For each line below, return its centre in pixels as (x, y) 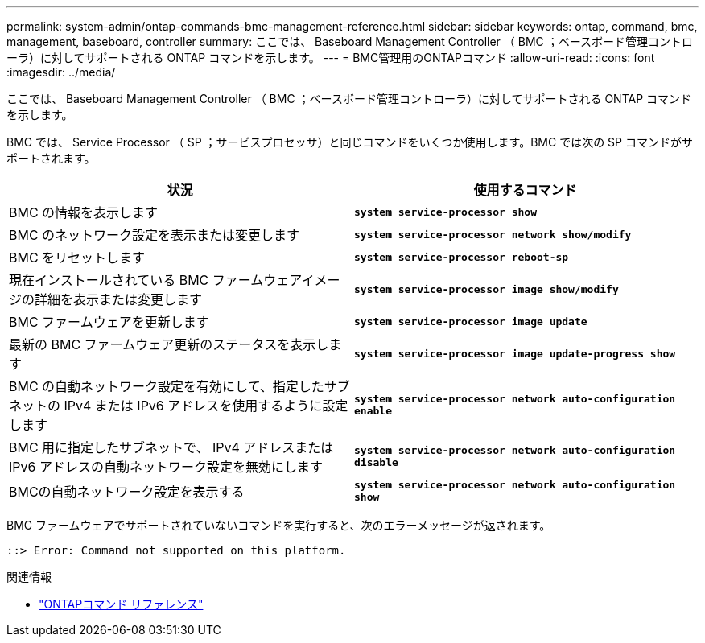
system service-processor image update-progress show (515, 353)
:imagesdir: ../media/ (61, 72)
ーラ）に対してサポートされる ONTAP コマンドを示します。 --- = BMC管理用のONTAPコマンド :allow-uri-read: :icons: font (331, 58)
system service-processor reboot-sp (462, 257)
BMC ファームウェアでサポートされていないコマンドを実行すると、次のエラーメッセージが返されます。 (279, 525)
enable (373, 411)
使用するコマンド (525, 190)
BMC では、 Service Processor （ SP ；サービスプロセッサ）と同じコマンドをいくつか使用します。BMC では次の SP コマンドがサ (350, 142)
